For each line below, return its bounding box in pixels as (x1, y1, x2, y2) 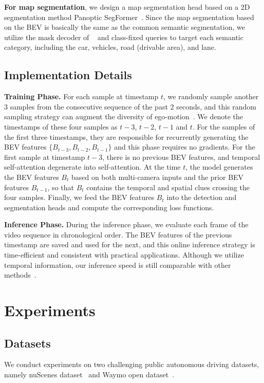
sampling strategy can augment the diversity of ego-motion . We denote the (4, 111, 243, 122)
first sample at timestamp (4, 151, 85, 162)
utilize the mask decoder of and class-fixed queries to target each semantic (4, 31, 243, 42)
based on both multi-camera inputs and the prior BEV (71, 171, 244, 182)
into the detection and (166, 192, 237, 203)
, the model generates (185, 161, 253, 172)
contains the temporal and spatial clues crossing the (86, 181, 250, 192)
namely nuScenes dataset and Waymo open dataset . (4, 369, 175, 380)
